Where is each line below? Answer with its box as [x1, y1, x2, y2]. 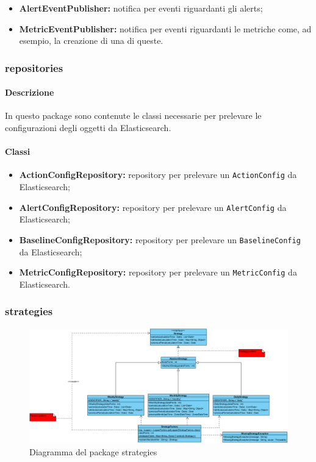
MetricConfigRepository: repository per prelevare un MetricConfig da [19, 266, 297, 279]
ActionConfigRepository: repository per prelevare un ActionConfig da [19, 168, 297, 181]
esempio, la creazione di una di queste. [19, 34, 163, 47]
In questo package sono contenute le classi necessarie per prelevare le [5, 109, 262, 122]
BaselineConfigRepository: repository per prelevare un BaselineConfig [19, 233, 301, 246]
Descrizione [5, 86, 54, 99]
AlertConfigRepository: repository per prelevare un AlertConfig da [19, 201, 287, 213]
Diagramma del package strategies [29, 446, 157, 458]
